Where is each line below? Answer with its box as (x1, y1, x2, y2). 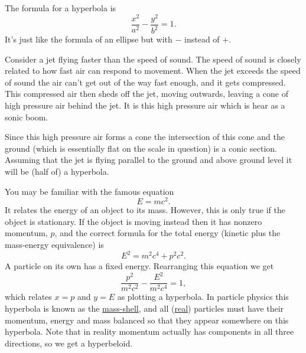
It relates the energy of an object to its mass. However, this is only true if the (5, 204, 286, 216)
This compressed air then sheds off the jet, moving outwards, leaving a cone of (5, 87, 289, 100)
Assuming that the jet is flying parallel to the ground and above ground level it (5, 153, 292, 166)
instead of (184, 33, 220, 45)
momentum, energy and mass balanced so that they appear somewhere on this (5, 313, 289, 326)
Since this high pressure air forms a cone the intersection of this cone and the (5, 130, 285, 143)
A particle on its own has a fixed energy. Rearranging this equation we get (5, 260, 274, 272)
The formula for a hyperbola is (5, 2, 116, 14)
